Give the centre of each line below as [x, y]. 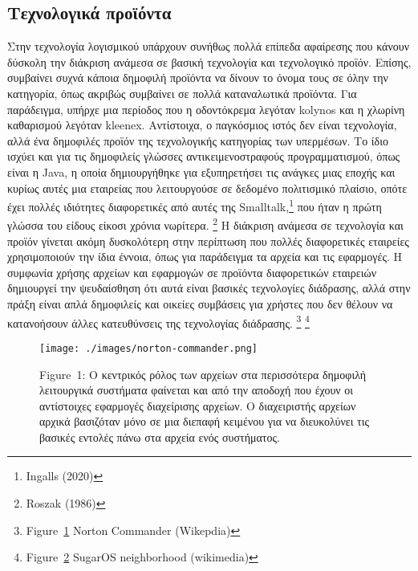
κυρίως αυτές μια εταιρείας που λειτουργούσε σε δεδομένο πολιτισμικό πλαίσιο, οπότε [207, 188]
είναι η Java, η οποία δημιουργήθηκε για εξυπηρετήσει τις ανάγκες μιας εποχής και [201, 171]
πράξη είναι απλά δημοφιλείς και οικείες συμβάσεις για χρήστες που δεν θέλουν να [200, 304]
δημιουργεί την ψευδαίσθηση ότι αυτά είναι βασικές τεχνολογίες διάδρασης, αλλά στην [209, 288]
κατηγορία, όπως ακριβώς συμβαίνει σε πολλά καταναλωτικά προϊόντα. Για [182, 93]
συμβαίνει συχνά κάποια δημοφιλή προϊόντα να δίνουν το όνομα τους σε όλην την [198, 77]
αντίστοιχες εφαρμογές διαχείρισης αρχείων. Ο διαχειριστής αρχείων [198, 405]
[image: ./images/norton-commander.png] [149, 348]
